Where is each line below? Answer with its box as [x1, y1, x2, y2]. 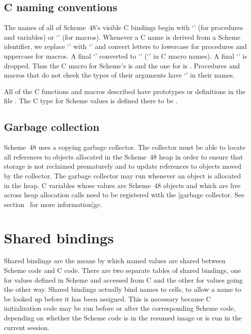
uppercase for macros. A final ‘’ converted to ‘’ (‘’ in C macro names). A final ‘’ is [4, 50, 247, 61]
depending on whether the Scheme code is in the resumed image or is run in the [4, 313, 242, 322]
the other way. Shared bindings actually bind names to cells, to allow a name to [4, 284, 241, 294]
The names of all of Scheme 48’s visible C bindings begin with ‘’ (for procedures [4, 22, 243, 32]
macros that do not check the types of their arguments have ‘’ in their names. [4, 70, 235, 80]
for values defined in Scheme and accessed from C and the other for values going [4, 274, 243, 285]
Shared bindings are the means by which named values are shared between [4, 255, 226, 266]
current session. [4, 322, 50, 332]
